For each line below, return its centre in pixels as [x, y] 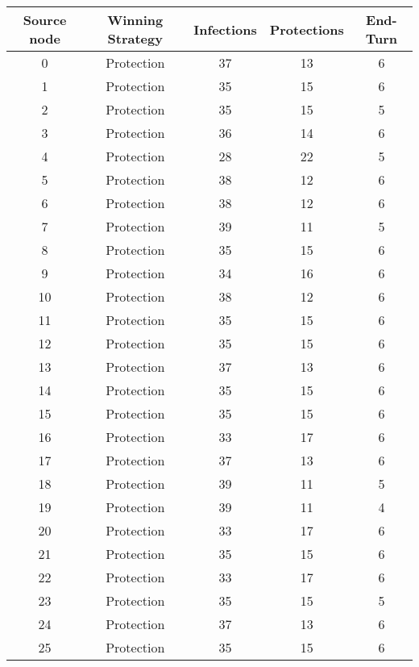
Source [45, 20]
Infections [225, 29]
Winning [135, 20]
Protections [307, 29]
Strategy [135, 38]
